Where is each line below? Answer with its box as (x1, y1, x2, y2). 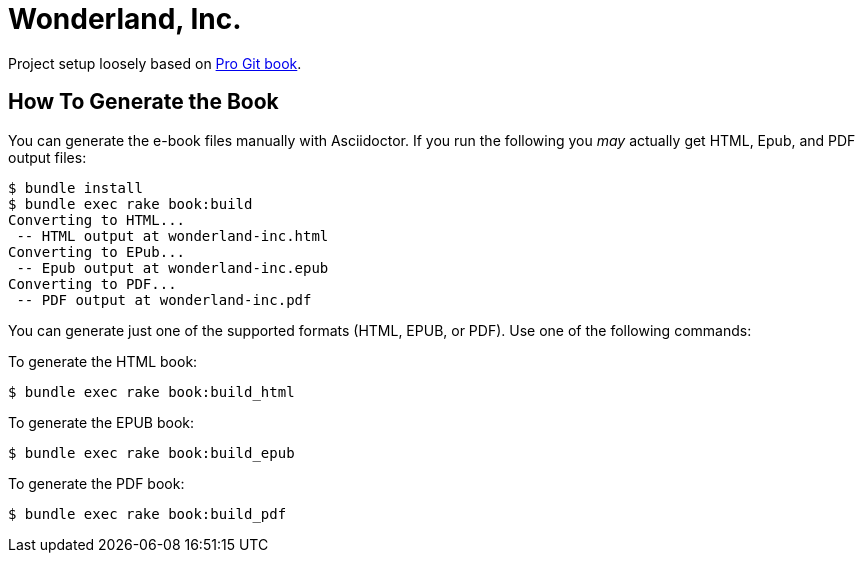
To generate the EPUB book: (8, 413, 195, 431)
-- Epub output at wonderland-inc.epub (16, 259, 329, 276)
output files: (8, 148, 87, 166)
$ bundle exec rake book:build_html (8, 383, 295, 400)
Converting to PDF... (8, 275, 177, 292)
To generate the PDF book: (8, 474, 185, 492)
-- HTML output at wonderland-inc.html (16, 227, 329, 244)
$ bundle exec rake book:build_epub (8, 444, 295, 461)
